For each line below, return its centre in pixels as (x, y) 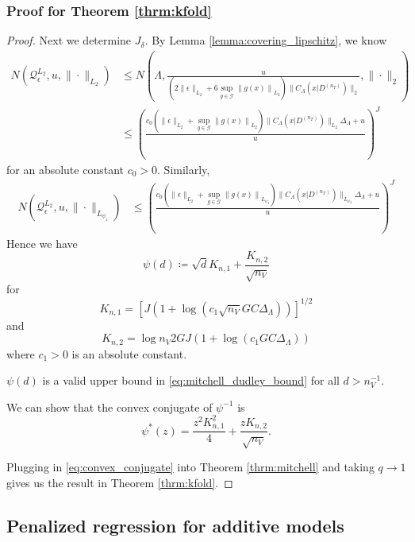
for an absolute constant (65, 169)
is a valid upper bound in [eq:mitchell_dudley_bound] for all (191, 380)
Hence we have (42, 243)
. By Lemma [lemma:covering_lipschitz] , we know (266, 40)
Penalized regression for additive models (175, 525)
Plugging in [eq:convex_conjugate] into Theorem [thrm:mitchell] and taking (190, 467)
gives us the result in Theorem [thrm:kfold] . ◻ (120, 482)
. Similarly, (184, 169)
